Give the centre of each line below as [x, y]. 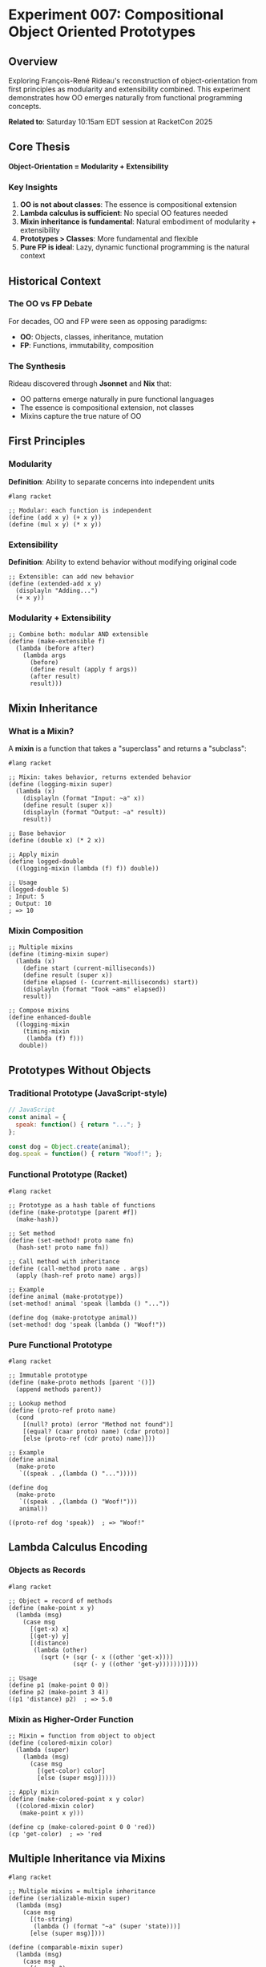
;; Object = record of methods [60, 1601]
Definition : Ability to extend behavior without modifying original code [123, 562]
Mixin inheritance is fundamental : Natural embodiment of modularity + [138, 221]
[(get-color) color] [71, 1770]
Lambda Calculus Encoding [78, 1547]
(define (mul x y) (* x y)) [55, 524]
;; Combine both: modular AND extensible [79, 635]
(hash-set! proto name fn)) [62, 1247]
